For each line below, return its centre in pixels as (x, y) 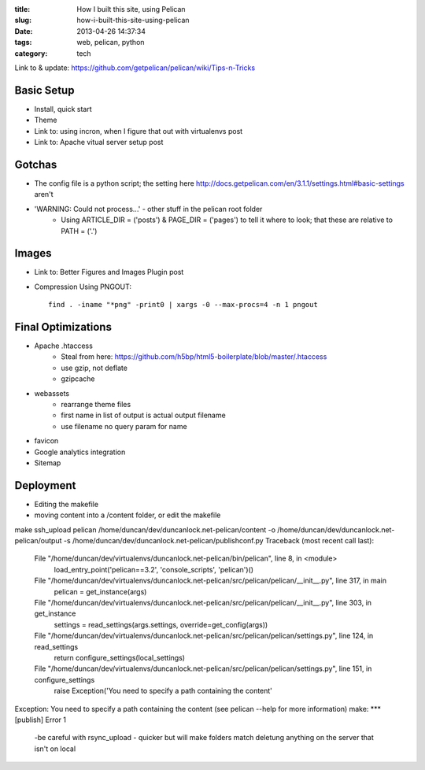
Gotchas (36, 164)
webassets (52, 393)
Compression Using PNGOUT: (83, 287)
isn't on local (55, 749)
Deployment (45, 485)
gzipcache (78, 379)
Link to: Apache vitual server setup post (99, 143)
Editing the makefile (66, 504)
